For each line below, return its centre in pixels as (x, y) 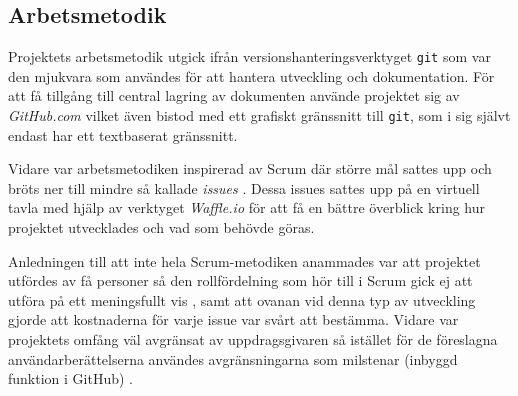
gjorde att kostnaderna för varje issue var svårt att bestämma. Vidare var (233, 319)
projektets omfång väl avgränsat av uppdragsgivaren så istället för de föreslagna (253, 339)
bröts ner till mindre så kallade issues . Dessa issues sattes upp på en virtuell (244, 187)
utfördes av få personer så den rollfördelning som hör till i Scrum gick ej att (240, 280)
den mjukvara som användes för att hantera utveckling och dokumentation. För (251, 75)
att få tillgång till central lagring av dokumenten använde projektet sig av (234, 95)
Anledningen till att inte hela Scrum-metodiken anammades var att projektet (244, 260)
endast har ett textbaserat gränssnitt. (123, 134)
